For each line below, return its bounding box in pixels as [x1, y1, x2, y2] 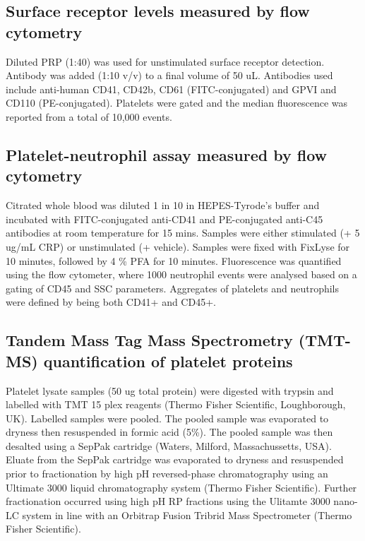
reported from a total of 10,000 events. [6, 109, 172, 124]
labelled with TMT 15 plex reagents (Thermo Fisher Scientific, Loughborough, [6, 397, 346, 412]
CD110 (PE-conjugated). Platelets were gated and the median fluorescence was [6, 95, 348, 110]
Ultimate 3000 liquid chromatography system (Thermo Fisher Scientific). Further [6, 480, 357, 494]
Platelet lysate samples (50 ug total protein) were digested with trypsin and [6, 383, 334, 398]
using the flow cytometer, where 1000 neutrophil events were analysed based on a [6, 267, 357, 282]
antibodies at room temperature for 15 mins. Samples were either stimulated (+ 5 [6, 225, 360, 240]
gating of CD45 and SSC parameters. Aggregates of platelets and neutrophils [6, 280, 340, 295]
